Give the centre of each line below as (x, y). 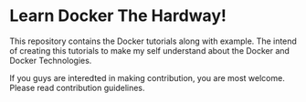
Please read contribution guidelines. (77, 87)
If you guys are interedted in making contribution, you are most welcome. (147, 77)
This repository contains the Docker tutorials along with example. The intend (153, 41)
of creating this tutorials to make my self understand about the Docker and (150, 50)
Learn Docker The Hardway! (118, 16)
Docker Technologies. (51, 60)
